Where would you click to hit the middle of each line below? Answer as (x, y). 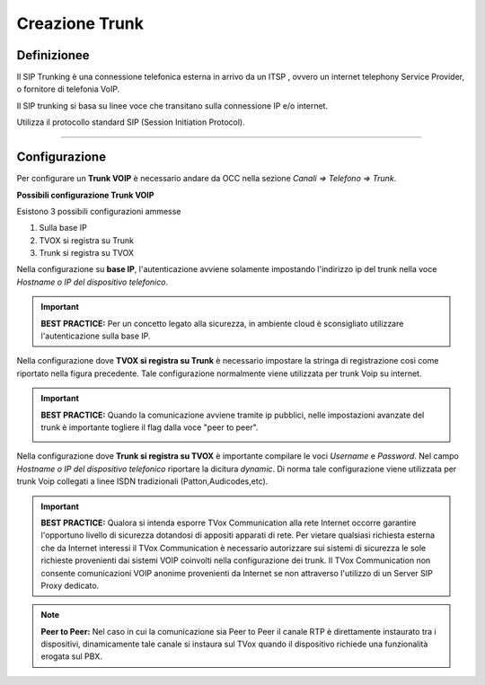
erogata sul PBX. (72, 656)
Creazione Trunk (80, 23)
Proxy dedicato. (70, 585)
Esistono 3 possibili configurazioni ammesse (99, 211)
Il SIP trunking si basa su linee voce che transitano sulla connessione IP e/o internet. (172, 105)
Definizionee (53, 55)
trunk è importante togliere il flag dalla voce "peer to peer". (150, 427)
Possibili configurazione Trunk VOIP (85, 195)
